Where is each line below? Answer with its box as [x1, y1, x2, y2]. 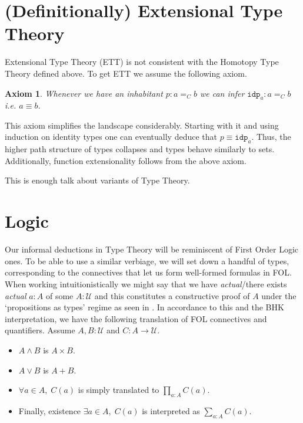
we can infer [199, 87, 245, 99]
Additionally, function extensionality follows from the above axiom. [5, 154, 247, 166]
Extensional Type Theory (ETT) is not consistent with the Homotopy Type [5, 55, 279, 68]
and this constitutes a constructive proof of [94, 289, 250, 301]
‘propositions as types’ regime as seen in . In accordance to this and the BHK [5, 301, 284, 313]
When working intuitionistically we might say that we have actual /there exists [5, 277, 287, 290]
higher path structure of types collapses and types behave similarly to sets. [5, 143, 275, 155]
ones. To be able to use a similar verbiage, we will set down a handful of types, [5, 254, 289, 267]
